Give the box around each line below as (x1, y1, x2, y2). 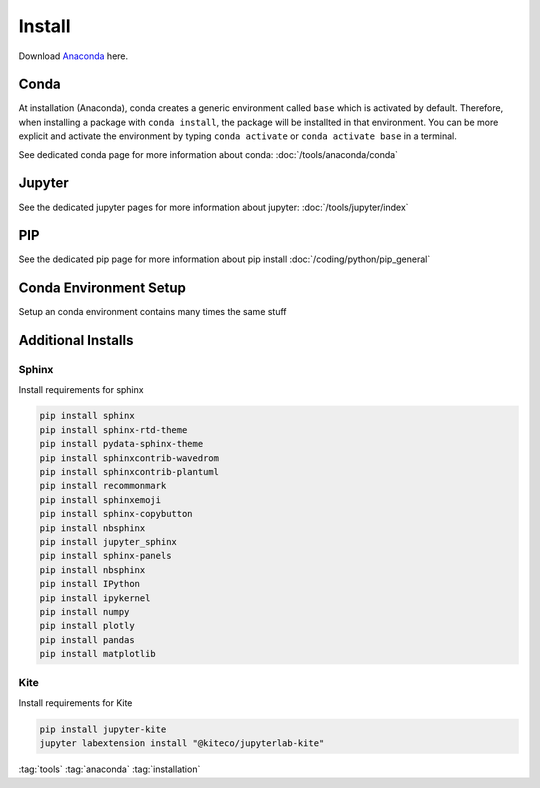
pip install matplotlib (39, 648, 157, 660)
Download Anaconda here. (18, 50, 129, 62)
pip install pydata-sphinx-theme (39, 438, 204, 450)
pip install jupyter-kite (39, 723, 167, 735)
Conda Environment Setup (18, 280, 187, 297)
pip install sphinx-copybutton (39, 508, 194, 520)
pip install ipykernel (39, 592, 151, 604)
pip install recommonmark (39, 480, 167, 492)
